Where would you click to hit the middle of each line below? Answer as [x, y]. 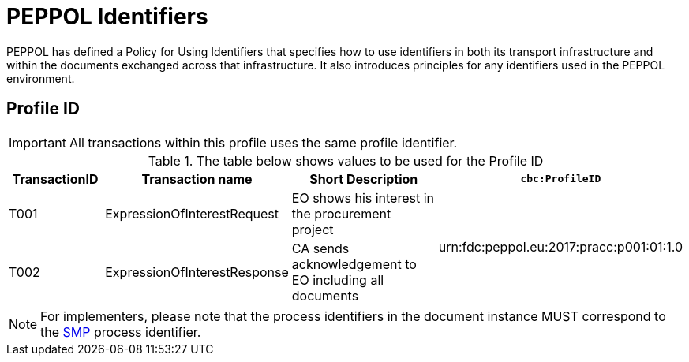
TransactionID [55, 179]
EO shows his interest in [363, 198]
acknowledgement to [354, 264]
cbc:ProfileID [561, 179]
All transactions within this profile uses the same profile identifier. [263, 142]
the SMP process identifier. [121, 332]
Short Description [364, 179]
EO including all [338, 280]
